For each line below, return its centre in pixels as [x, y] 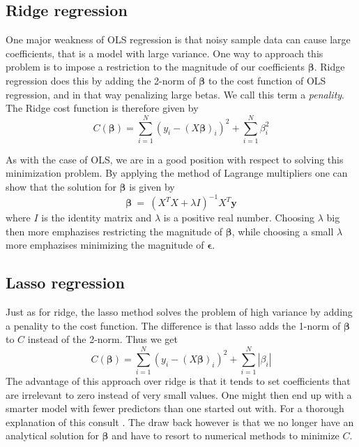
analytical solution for [52, 435]
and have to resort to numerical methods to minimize [226, 435]
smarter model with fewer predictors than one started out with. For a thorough [175, 408]
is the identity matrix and [97, 218]
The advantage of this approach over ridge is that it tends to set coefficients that [178, 381]
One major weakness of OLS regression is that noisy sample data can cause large [178, 39]
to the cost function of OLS [267, 80]
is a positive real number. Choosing [239, 218]
